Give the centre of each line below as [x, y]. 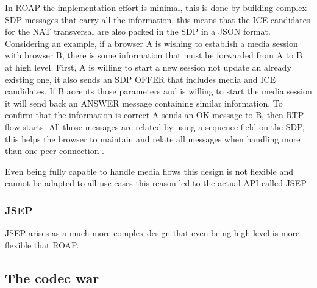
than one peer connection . [55, 151]
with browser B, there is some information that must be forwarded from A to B [154, 55]
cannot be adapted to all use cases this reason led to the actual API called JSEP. [157, 183]
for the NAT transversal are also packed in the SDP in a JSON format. [138, 31]
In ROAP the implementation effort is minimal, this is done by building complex [156, 7]
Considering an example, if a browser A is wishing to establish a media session [151, 43]
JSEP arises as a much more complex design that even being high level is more [152, 233]
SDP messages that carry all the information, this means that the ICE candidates [158, 19]
